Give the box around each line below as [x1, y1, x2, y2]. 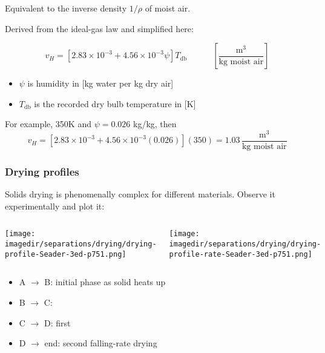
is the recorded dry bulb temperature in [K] [34, 97, 196, 110]
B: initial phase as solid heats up [44, 275, 166, 288]
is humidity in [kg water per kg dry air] [27, 77, 174, 90]
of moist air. [145, 1, 191, 14]
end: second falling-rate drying [44, 337, 157, 349]
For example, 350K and [5, 117, 91, 130]
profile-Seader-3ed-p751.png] [5, 249, 126, 259]
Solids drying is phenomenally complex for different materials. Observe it [5, 188, 275, 200]
